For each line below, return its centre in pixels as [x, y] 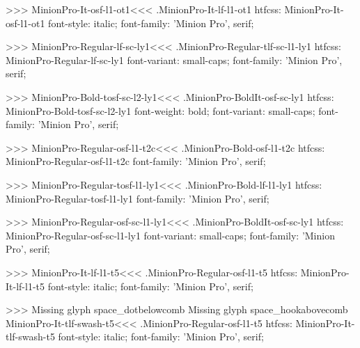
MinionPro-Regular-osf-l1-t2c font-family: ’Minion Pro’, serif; [136, 161]
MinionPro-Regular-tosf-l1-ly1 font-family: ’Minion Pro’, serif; [138, 198]
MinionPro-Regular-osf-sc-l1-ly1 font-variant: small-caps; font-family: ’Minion [170, 235]
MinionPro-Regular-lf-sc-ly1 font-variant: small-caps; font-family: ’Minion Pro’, [174, 60]
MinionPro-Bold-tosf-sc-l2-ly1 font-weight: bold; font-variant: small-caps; [161, 110]
